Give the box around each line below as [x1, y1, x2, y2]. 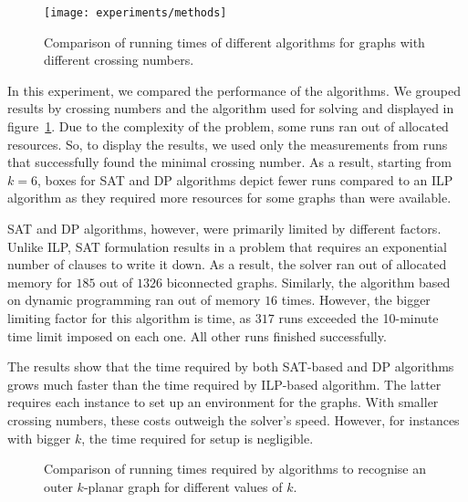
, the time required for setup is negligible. [81, 428, 314, 447]
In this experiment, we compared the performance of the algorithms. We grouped [7, 80, 461, 99]
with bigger [7, 428, 71, 447]
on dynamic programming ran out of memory [7, 290, 261, 309]
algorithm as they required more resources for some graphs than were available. [7, 188, 452, 207]
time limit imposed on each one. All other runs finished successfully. [7, 326, 387, 345]
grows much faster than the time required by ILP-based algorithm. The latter [7, 374, 442, 393]
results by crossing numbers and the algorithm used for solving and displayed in [7, 99, 454, 118]
